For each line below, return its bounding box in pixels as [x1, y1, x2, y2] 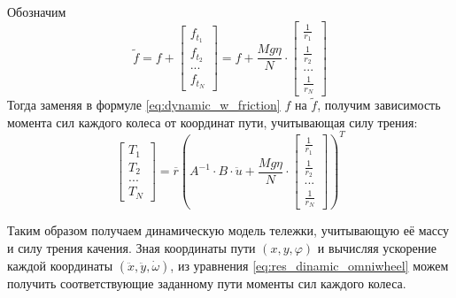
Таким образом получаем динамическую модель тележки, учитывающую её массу [7, 221, 450, 240]
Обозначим [7, 3, 66, 20]
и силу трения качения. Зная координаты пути [7, 238, 256, 256]
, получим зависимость [317, 96, 441, 114]
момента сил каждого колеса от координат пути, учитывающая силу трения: [7, 112, 418, 131]
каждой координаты [7, 256, 113, 274]
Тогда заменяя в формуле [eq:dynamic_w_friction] [7, 96, 281, 114]
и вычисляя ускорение [317, 238, 437, 256]
